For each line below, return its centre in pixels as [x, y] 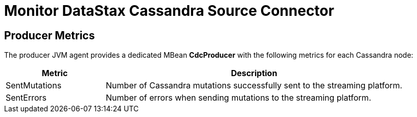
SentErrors [26, 98]
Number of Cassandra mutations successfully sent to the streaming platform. [254, 86]
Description [254, 73]
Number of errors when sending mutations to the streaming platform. [239, 98]
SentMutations [34, 86]
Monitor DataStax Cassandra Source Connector [169, 11]
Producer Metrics [50, 35]
